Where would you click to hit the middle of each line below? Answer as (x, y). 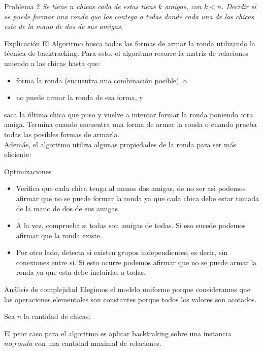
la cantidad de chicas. (57, 316)
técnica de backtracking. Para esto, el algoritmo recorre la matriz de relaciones (126, 53)
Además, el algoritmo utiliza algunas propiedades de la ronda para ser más (120, 144)
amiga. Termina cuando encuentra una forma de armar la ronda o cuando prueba (130, 124)
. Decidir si (239, 6)
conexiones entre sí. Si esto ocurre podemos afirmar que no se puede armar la (136, 262)
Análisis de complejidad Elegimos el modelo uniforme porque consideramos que (127, 289)
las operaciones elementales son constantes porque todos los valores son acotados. (130, 299)
